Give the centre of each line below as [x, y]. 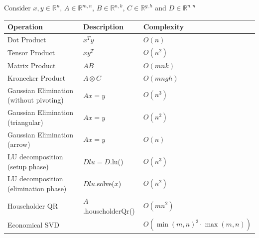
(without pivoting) [36, 100]
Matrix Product [32, 65]
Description [103, 27]
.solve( [105, 183]
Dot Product [27, 39]
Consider [17, 7]
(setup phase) [28, 166]
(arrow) [19, 144]
